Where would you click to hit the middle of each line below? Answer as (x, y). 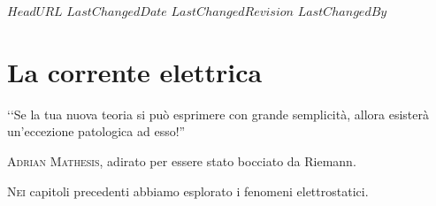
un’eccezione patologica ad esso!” (96, 131)
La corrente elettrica (135, 71)
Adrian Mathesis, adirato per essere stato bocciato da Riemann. (182, 160)
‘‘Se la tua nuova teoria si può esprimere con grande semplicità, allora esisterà (218, 114)
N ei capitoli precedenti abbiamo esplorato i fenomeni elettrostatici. (188, 191)
